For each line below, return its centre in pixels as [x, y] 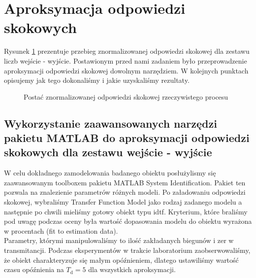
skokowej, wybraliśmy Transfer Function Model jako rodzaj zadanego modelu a [123, 202]
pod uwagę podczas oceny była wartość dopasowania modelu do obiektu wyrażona [128, 221]
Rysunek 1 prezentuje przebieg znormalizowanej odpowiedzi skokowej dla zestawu [127, 51]
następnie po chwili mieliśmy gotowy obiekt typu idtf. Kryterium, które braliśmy [126, 211]
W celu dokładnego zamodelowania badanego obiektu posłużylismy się [110, 173]
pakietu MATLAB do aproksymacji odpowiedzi [127, 138]
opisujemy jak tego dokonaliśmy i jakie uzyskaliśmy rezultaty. [97, 80]
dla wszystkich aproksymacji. [132, 269]
